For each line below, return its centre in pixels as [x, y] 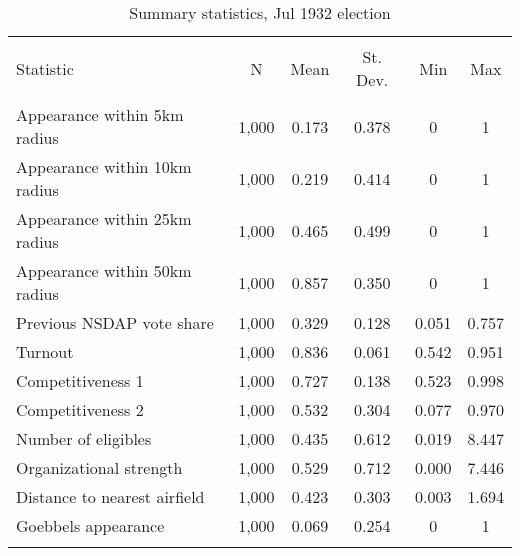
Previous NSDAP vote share [115, 322]
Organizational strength [99, 467]
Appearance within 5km [100, 114]
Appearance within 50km [104, 270]
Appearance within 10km [104, 166]
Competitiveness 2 [80, 409]
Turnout [45, 351]
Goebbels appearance [90, 525]
